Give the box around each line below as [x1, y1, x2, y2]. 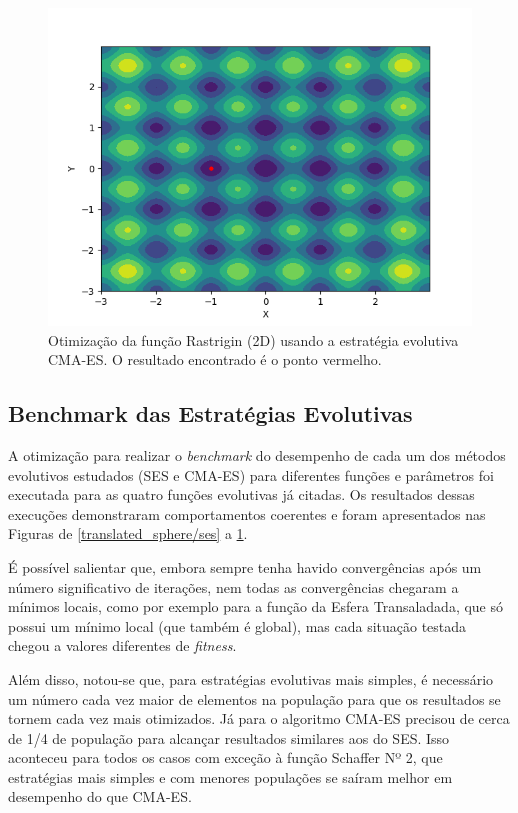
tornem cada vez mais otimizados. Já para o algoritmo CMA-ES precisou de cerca [8, 708, 510, 729]
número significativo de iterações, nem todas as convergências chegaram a [8, 576, 459, 597]
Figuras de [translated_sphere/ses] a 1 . [8, 523, 248, 544]
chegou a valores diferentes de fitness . [8, 635, 237, 656]
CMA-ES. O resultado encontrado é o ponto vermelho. [48, 349, 382, 370]
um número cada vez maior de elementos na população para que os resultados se [8, 688, 501, 709]
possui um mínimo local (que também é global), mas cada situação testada [8, 615, 467, 636]
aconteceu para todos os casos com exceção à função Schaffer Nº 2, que [8, 747, 443, 768]
